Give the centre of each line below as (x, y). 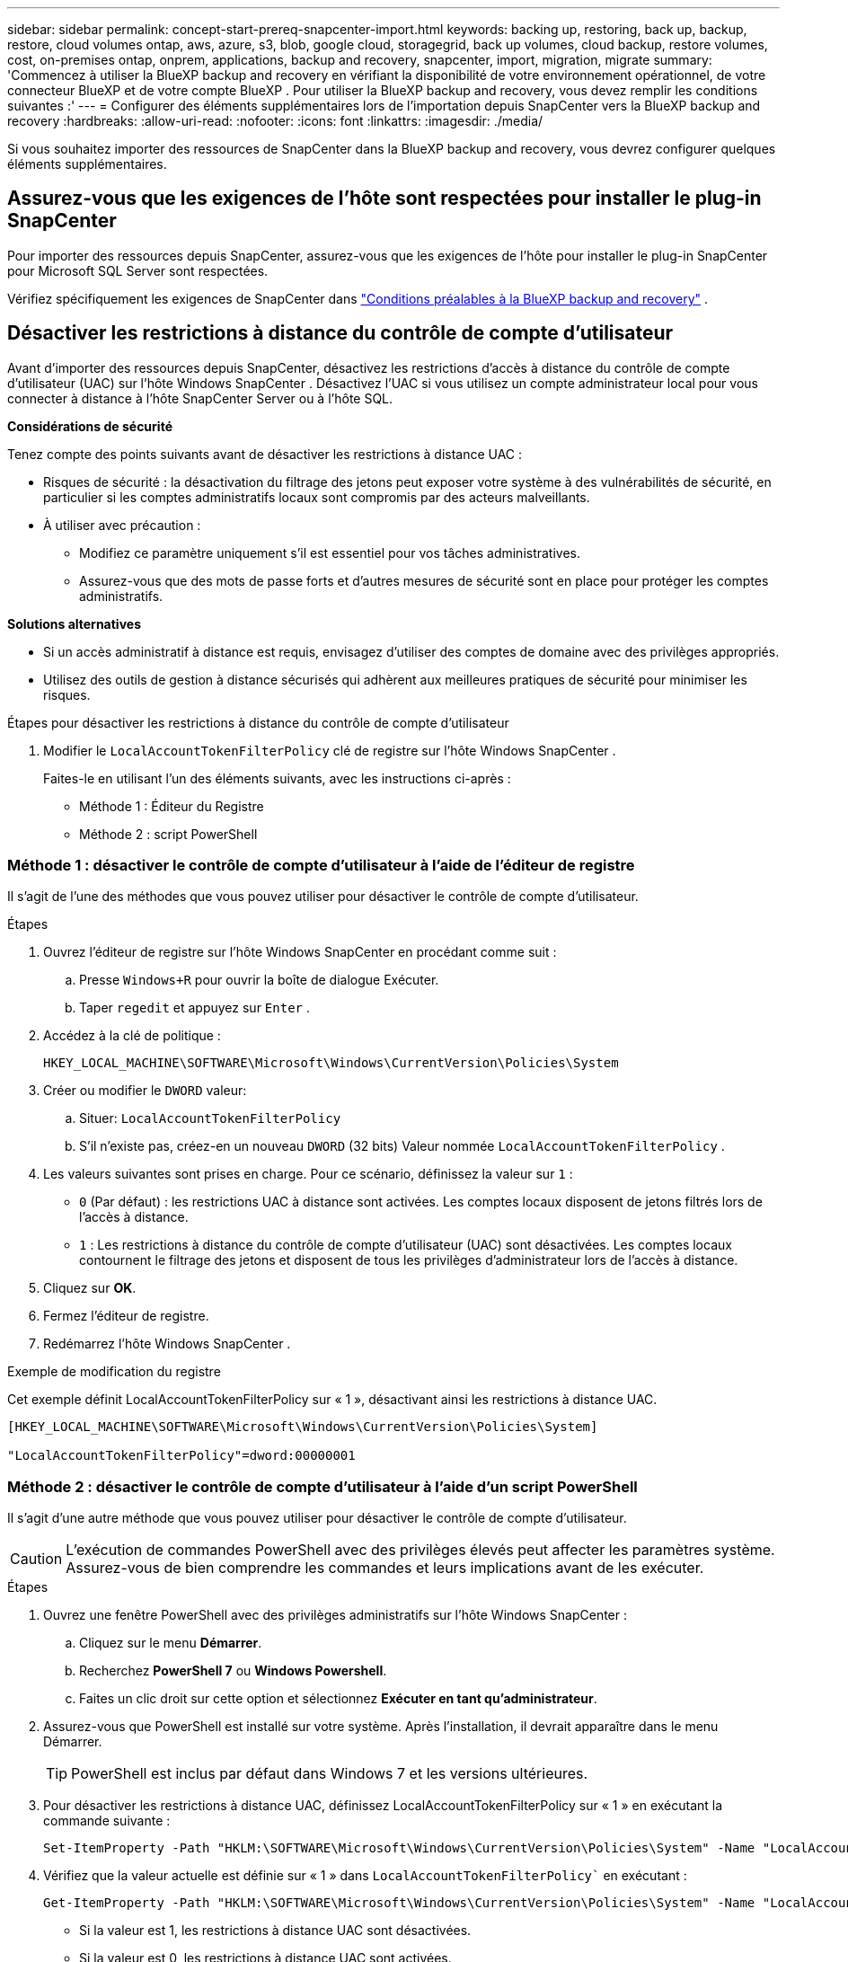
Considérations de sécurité (90, 426)
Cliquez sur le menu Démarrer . (171, 1643)
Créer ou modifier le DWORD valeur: (145, 1091)
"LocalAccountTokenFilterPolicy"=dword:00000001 (181, 1456)
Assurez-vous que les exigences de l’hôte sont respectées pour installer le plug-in (384, 199)
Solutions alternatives (74, 623)
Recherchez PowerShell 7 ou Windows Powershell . (233, 1671)
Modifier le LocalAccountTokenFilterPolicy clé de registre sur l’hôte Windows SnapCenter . (330, 750)
